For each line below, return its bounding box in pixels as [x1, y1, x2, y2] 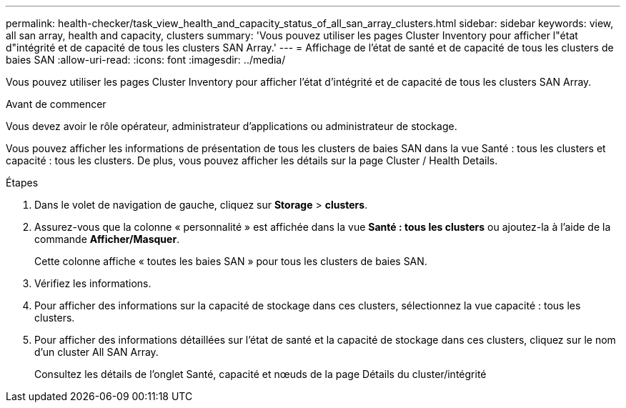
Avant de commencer [6, 98, 106, 110]
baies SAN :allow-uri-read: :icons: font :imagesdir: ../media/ [6, 54, 286, 66]
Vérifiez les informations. [34, 277, 151, 289]
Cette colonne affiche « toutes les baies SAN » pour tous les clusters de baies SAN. [34, 255, 427, 267]
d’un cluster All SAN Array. [34, 346, 159, 358]
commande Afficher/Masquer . [34, 233, 180, 245]
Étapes [6, 176, 39, 189]
